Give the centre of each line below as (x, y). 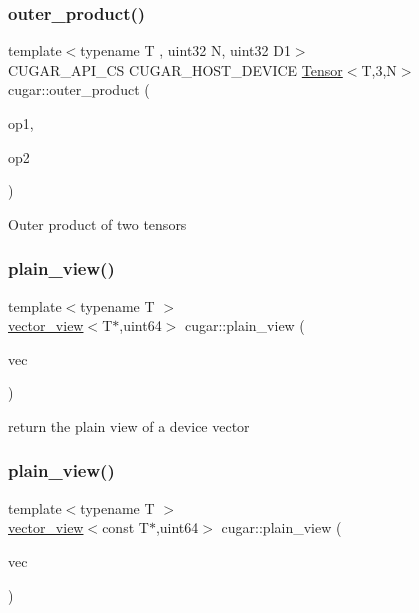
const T (125, 527)
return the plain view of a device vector (129, 425)
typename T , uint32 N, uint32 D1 (185, 50)
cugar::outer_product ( (79, 89)
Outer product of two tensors (97, 223)
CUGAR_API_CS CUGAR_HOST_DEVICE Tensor (175, 69)
